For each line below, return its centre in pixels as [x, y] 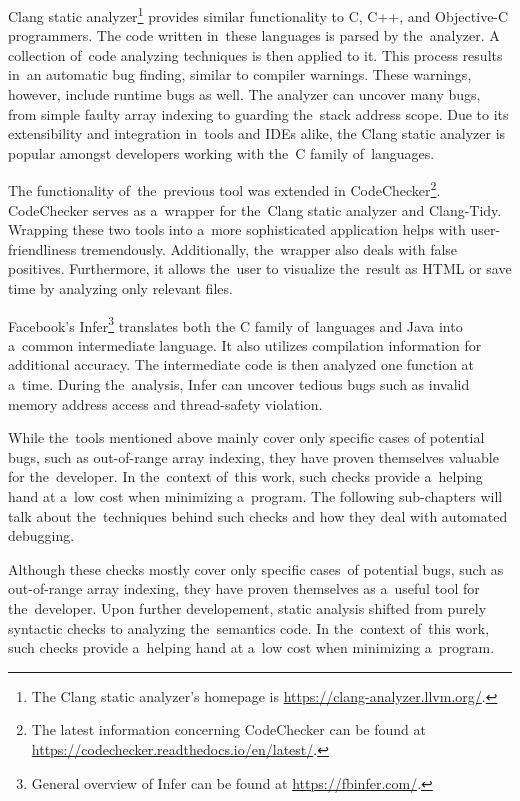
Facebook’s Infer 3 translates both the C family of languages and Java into [235, 324]
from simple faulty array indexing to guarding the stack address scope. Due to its [258, 113]
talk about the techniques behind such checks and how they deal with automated [258, 515]
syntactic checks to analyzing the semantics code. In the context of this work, [249, 627]
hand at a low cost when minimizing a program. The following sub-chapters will [255, 496]
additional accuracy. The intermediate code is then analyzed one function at [241, 364]
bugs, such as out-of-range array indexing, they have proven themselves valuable [253, 456]
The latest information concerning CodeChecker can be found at [228, 729]
